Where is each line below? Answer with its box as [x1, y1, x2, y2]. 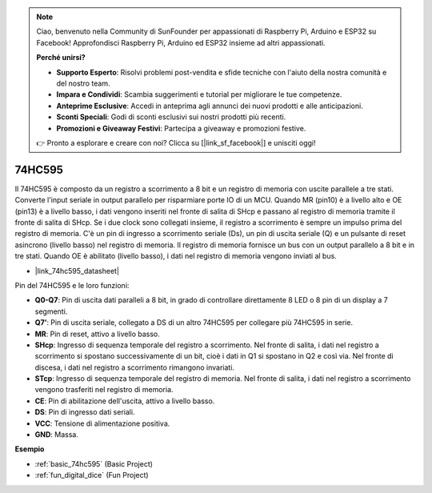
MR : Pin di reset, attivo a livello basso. [34, 329, 160, 339]
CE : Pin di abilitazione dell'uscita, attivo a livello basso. [34, 396, 215, 406]
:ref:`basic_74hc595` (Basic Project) [34, 459, 154, 468]
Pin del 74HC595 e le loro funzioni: [14, 280, 130, 290]
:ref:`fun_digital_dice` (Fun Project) [34, 471, 149, 480]
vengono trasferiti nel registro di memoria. [34, 385, 174, 395]
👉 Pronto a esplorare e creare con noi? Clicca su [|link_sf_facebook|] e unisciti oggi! [36, 138, 316, 147]
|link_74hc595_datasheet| [34, 266, 120, 275]
